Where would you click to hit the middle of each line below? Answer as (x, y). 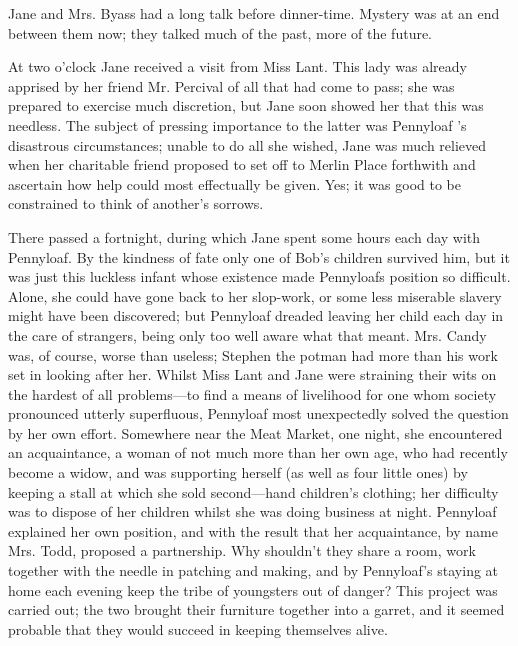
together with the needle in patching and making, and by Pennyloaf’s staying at (253, 570)
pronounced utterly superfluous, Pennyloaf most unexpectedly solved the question (258, 413)
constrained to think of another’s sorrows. (136, 203)
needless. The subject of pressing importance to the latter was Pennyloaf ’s (237, 124)
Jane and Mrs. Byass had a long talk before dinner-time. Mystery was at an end (254, 13)
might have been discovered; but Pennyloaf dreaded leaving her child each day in (256, 315)
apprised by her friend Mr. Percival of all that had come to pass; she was (231, 85)
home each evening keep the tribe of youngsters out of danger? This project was (253, 589)
